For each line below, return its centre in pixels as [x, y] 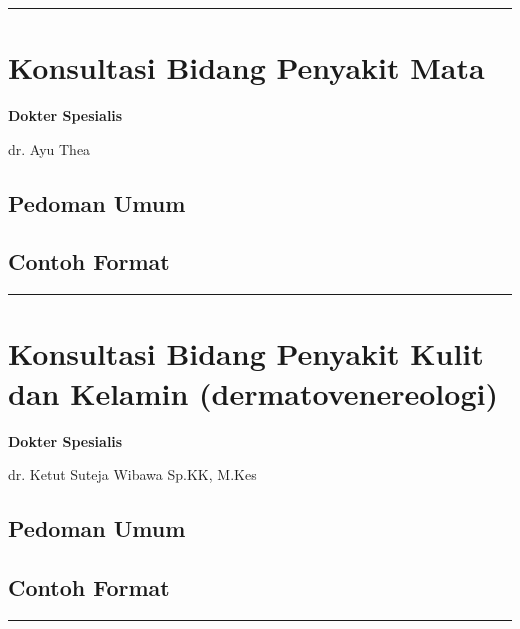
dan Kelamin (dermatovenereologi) [253, 392]
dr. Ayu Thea [49, 148]
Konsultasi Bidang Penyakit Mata [246, 67]
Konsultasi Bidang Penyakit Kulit [246, 353]
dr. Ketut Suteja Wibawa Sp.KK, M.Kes [132, 474]
